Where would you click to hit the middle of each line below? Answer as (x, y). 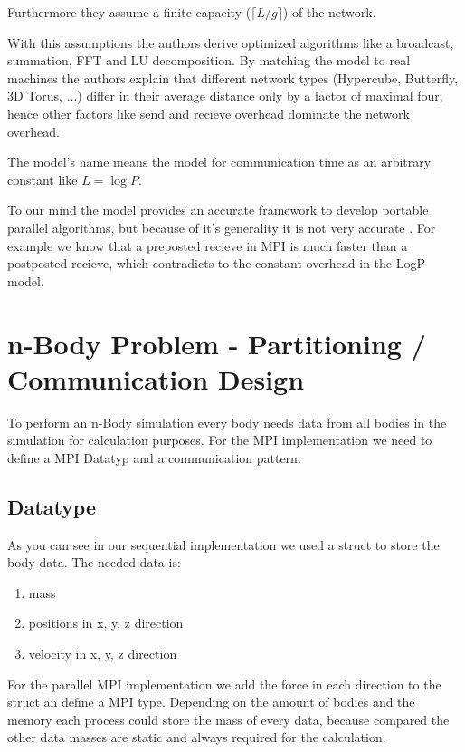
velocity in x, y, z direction (103, 653)
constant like (43, 179)
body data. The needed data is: (94, 562)
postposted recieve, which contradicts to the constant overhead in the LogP (217, 263)
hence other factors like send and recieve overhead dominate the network (209, 113)
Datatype (52, 506)
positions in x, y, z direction (106, 623)
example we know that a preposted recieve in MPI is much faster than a (208, 245)
